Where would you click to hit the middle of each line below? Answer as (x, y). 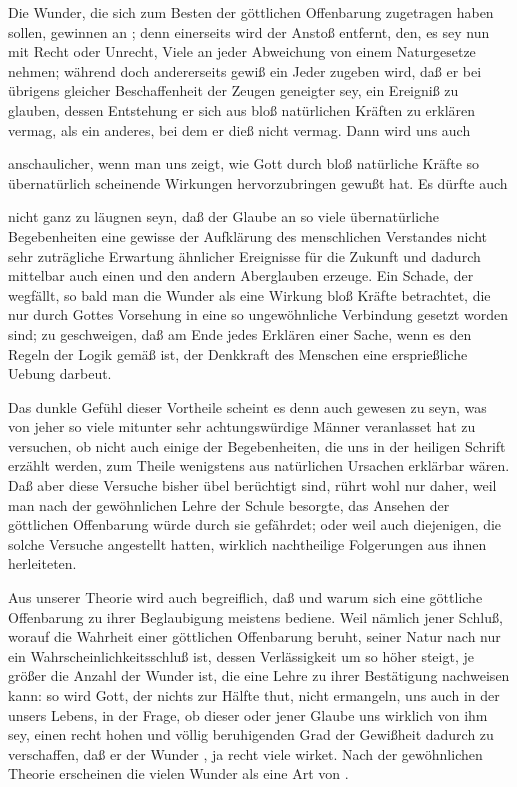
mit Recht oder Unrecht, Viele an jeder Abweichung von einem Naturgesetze (242, 51)
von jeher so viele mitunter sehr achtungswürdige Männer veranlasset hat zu (242, 426)
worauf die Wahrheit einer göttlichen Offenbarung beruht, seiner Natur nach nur (254, 636)
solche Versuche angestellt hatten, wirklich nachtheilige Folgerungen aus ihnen (247, 543)
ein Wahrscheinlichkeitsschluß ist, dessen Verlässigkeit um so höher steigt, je (241, 655)
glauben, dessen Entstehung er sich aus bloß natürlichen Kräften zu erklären (242, 109)
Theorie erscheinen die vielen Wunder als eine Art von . (178, 773)
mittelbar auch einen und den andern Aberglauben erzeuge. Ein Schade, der (241, 275)
